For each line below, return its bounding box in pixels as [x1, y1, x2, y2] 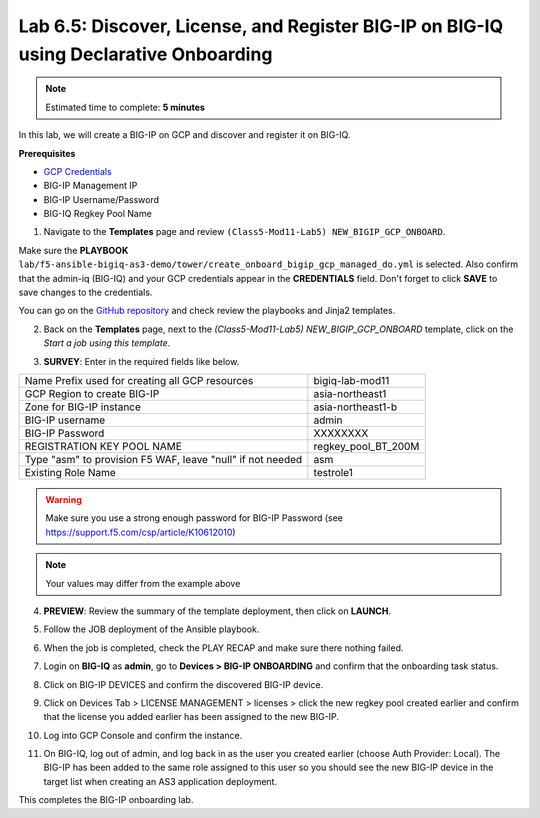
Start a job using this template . [43, 337, 171, 349]
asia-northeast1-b [313, 400, 398, 414]
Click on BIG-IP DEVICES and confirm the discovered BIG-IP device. [43, 678, 324, 690]
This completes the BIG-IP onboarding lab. [18, 794, 194, 806]
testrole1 [313, 465, 354, 479]
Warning [45, 493, 82, 505]
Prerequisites [18, 147, 76, 159]
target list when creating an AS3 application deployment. [43, 775, 278, 787]
